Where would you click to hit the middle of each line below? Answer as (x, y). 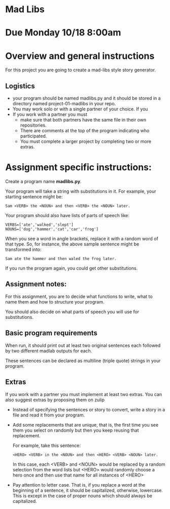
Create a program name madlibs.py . (43, 182)
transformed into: (23, 250)
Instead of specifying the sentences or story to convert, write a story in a (89, 409)
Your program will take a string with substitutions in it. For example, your (81, 191)
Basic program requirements (52, 333)
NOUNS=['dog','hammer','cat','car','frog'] (52, 229)
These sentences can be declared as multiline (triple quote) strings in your (83, 361)
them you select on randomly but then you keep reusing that (76, 430)
